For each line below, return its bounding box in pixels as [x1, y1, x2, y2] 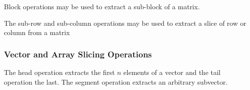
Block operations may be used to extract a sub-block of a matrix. [4, 1, 200, 11]
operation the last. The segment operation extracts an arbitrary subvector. [4, 76, 228, 87]
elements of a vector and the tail [123, 67, 221, 77]
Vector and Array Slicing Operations [4, 48, 152, 60]
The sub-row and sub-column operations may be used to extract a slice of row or [4, 18, 247, 28]
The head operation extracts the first [4, 67, 115, 77]
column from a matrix [4, 27, 70, 37]
